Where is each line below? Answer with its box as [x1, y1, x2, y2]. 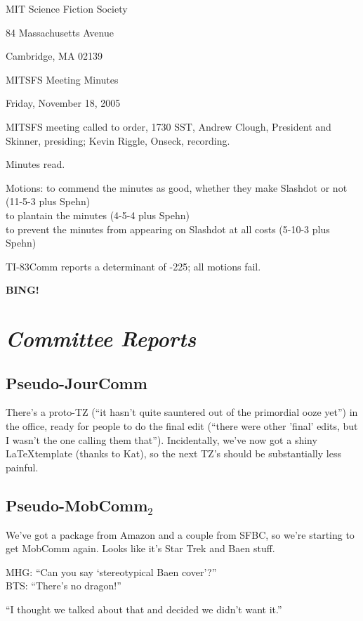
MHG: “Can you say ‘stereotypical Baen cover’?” [6, 564, 217, 579]
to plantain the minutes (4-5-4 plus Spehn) [6, 207, 190, 222]
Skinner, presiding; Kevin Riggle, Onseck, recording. [6, 133, 230, 148]
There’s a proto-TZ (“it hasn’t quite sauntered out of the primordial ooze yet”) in [6, 405, 358, 419]
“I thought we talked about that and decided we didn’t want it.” [6, 602, 282, 617]
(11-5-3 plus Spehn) [6, 194, 91, 209]
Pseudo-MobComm [6, 494, 148, 516]
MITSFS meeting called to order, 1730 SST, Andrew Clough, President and [6, 119, 331, 133]
